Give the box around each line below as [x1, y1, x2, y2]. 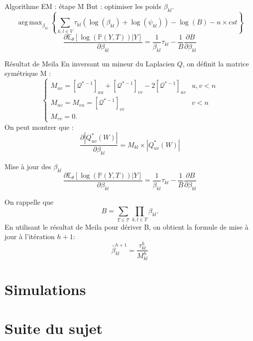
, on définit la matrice [182, 58, 249, 68]
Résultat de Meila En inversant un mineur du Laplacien [4, 58, 175, 68]
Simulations [4, 279, 86, 300]
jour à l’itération [4, 231, 55, 242]
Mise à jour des [4, 161, 51, 172]
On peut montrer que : [4, 121, 74, 132]
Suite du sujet [4, 318, 103, 339]
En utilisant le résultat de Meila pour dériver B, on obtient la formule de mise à [4, 221, 249, 232]
